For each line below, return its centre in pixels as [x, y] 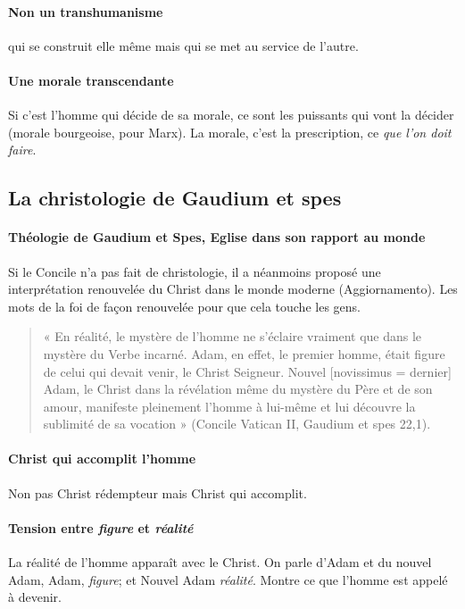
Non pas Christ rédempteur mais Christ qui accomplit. [158, 492]
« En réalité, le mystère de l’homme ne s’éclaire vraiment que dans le [232, 336]
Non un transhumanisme [86, 11]
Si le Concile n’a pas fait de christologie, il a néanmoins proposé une [195, 271]
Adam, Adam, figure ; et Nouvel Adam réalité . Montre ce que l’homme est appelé [228, 579]
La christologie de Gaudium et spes [175, 198]
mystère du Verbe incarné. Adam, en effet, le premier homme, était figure [244, 353]
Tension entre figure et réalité [101, 527]
